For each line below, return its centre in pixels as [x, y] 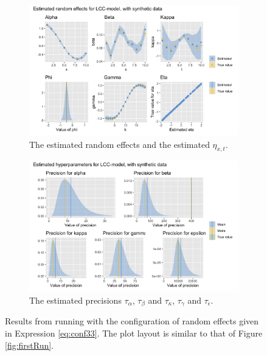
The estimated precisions [75, 300]
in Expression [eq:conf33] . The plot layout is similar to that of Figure [134, 333]
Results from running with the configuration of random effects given [132, 321]
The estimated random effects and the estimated [120, 144]
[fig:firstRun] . [29, 345]
